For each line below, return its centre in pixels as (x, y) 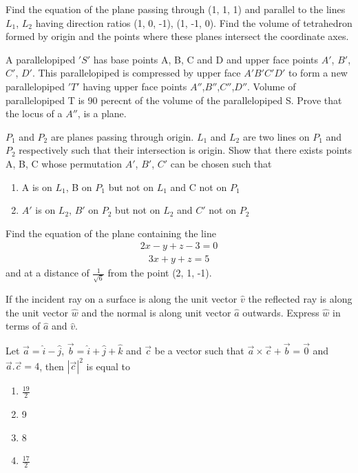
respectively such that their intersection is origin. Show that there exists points (186, 150)
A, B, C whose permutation (64, 163)
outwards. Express (281, 312)
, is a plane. (102, 113)
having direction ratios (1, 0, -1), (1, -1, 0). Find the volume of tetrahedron (194, 22)
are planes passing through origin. (122, 136)
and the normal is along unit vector (156, 312)
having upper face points (135, 86)
